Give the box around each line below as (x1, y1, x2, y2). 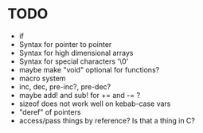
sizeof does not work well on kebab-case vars (18, 99, 171, 108)
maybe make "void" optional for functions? (18, 65, 160, 74)
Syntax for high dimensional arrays (18, 48, 134, 57)
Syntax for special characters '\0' (18, 57, 129, 66)
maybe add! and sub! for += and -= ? (18, 90, 141, 100)
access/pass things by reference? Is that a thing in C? (18, 115, 196, 125)
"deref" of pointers (18, 107, 81, 116)
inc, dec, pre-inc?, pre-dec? (18, 81, 111, 92)
